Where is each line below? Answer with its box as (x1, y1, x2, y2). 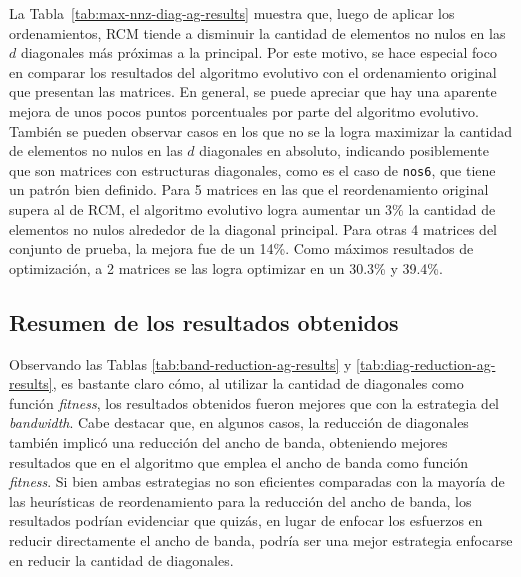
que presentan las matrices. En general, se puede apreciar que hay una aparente (9, 81, 497, 102)
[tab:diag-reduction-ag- (356, 353, 496, 374)
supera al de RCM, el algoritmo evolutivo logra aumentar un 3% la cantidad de (9, 199, 496, 219)
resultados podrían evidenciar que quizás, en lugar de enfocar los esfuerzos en (9, 510, 483, 531)
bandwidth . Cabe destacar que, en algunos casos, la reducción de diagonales (9, 412, 469, 433)
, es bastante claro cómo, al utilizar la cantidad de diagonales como (52, 373, 464, 394)
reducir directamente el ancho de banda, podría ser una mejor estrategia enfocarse (9, 529, 513, 550)
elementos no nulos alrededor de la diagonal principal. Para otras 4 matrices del (9, 218, 498, 239)
